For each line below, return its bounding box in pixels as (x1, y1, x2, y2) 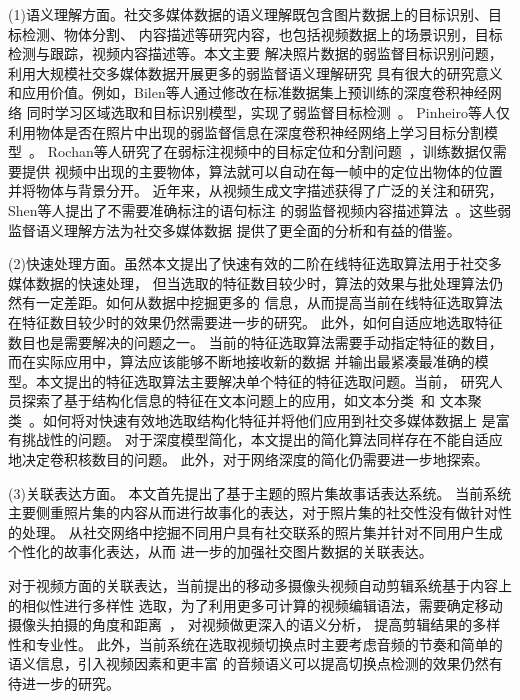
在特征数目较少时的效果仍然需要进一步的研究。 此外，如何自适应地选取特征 (8, 311, 503, 332)
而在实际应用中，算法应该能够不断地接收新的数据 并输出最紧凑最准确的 (8, 351, 475, 372)
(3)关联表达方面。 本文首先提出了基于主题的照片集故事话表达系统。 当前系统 (8, 482, 512, 503)
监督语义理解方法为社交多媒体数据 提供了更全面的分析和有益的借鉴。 (8, 219, 461, 240)
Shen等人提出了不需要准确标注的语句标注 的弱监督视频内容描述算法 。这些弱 (8, 199, 512, 220)
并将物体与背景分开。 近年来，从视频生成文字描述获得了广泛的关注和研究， (8, 180, 503, 201)
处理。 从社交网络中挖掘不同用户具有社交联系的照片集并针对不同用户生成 (21, 521, 503, 542)
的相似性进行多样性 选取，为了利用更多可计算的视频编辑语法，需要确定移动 (8, 594, 503, 615)
